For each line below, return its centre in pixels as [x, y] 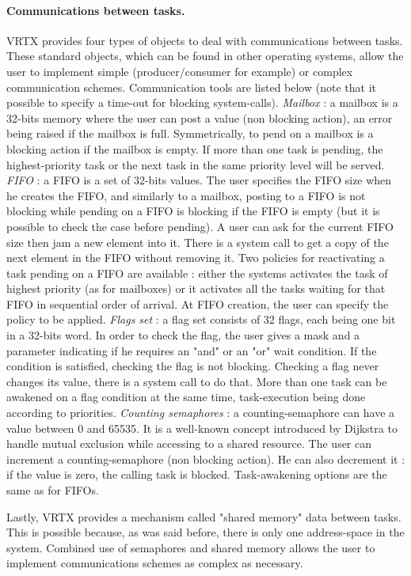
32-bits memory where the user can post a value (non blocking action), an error [200, 117]
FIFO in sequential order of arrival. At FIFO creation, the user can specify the [198, 303]
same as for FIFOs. [53, 490]
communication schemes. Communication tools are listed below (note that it [191, 87]
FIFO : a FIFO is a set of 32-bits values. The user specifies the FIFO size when [199, 180]
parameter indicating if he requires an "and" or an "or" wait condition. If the [192, 350]
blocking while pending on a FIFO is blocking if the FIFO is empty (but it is [193, 211]
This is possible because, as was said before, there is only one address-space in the [205, 532]
